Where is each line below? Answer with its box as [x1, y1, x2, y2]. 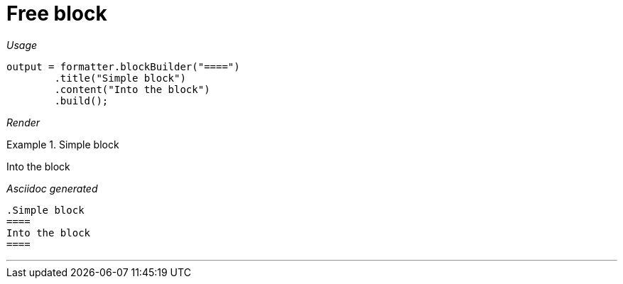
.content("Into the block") [54, 83, 210, 95]
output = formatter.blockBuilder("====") [6, 60, 240, 72]
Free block [6, 1, 107, 26]
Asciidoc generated [6, 182, 98, 195]
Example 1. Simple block [6, 138, 119, 151]
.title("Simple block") [54, 72, 186, 84]
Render [6, 116, 40, 129]
